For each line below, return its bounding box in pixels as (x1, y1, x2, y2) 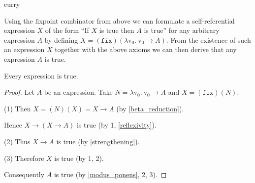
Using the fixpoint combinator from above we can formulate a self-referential (4, 15, 235, 26)
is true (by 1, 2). (54, 153, 104, 163)
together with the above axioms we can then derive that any (55, 44, 237, 54)
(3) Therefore (4, 153, 44, 163)
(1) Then (4, 103, 31, 113)
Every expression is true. (4, 70, 78, 80)
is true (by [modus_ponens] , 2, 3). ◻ (54, 169, 167, 180)
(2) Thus (4, 136, 31, 146)
